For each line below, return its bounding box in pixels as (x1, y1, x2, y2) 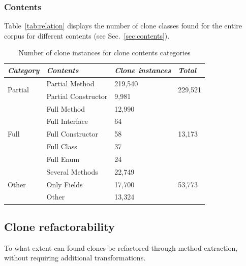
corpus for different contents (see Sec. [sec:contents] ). (4, 30, 170, 41)
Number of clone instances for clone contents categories (18, 47, 191, 58)
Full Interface (46, 116, 88, 126)
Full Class (46, 141, 77, 152)
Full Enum (46, 153, 80, 164)
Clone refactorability (4, 218, 115, 234)
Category (8, 65, 40, 75)
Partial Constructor (46, 90, 108, 101)
